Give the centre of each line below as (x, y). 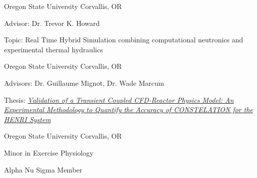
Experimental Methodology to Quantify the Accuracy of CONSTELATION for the (128, 109)
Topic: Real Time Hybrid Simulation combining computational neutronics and (124, 40)
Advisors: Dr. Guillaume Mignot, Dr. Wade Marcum (84, 83)
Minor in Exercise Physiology (49, 152)
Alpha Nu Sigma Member (43, 169)
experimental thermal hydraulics (54, 49)
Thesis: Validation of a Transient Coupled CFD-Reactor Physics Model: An (119, 99)
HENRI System (27, 119)
